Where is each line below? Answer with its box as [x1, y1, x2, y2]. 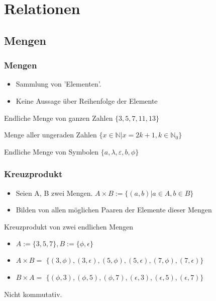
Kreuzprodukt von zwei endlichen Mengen [4, 221, 134, 232]
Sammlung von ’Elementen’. [16, 79, 101, 89]
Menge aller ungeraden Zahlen [4, 129, 97, 140]
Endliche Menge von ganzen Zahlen [4, 112, 113, 123]
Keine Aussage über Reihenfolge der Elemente [16, 95, 158, 106]
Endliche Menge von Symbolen [4, 146, 99, 157]
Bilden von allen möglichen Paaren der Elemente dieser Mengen [16, 204, 212, 215]
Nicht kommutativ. [4, 288, 62, 299]
